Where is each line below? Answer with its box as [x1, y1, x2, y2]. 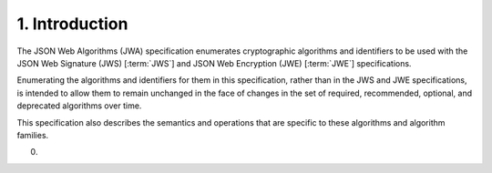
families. [16, 129, 49, 140]
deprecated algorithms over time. [16, 100, 142, 111]
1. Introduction [16, 14, 128, 34]
